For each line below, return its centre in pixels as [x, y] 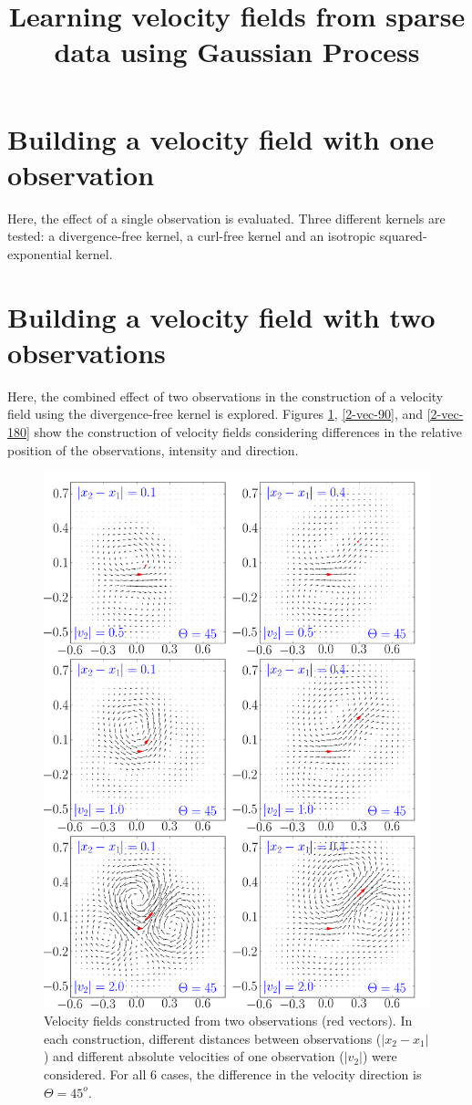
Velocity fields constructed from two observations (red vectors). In [228, 1021]
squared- [403, 236]
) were [380, 1056]
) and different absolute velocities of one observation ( [194, 1056]
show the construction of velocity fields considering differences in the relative [248, 431]
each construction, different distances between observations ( [213, 1038]
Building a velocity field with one [221, 138]
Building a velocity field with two [221, 316]
